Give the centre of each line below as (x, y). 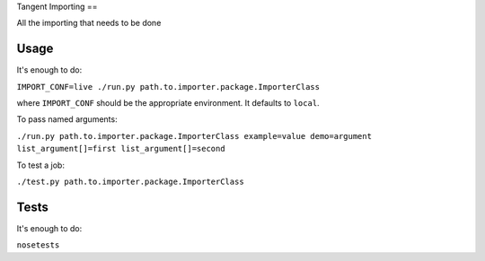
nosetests (38, 245)
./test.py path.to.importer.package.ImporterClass (130, 182)
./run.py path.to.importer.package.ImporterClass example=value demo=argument (194, 136)
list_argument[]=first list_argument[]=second (121, 149)
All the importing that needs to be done (89, 23)
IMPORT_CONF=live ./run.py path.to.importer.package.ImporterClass (168, 87)
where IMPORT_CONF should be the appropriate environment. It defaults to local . (168, 103)
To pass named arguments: (67, 119)
